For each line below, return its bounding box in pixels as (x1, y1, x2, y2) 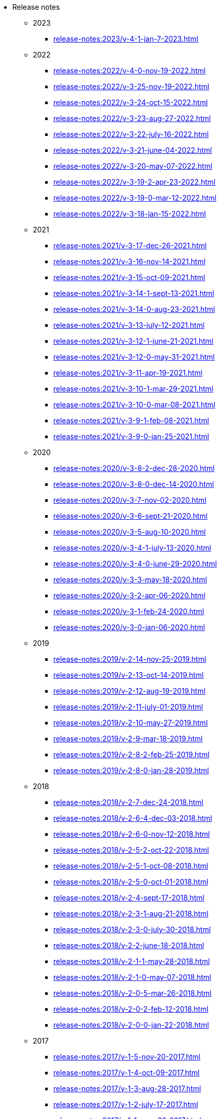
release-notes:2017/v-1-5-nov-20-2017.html (53, 1052, 200, 1061)
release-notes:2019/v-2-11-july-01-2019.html (53, 702, 203, 711)
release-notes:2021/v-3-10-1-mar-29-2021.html (53, 384, 214, 393)
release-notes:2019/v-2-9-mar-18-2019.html (53, 734, 203, 743)
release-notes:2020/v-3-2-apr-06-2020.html (53, 591, 206, 600)
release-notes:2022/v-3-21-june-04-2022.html (53, 146, 212, 154)
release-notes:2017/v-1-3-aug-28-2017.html (53, 1084, 201, 1093)
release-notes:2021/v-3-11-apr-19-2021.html (53, 368, 203, 377)
